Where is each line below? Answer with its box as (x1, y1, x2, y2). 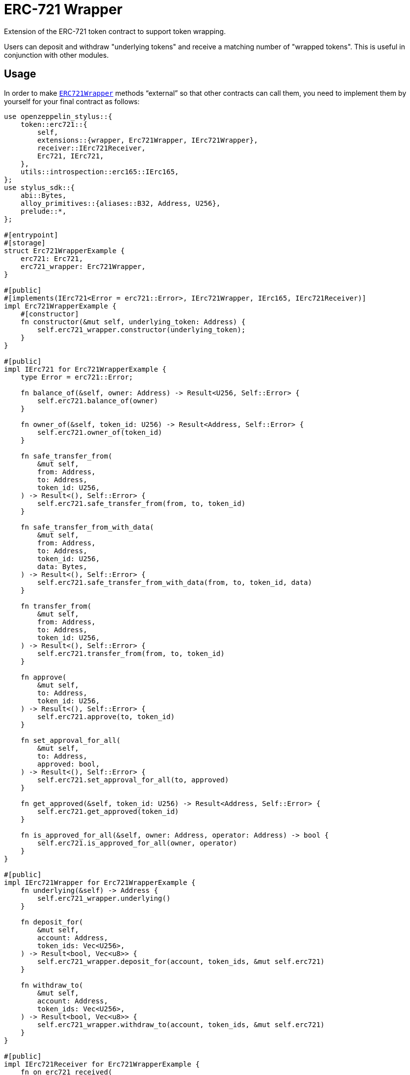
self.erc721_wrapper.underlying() (37, 894, 171, 902)
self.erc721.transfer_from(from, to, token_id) (37, 649, 225, 657)
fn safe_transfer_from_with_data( (20, 523, 154, 531)
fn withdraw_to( (20, 981, 83, 989)
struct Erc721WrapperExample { (4, 246, 125, 255)
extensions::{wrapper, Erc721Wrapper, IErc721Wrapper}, (37, 136, 258, 144)
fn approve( (20, 673, 67, 681)
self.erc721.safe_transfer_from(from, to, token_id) (37, 499, 246, 507)
